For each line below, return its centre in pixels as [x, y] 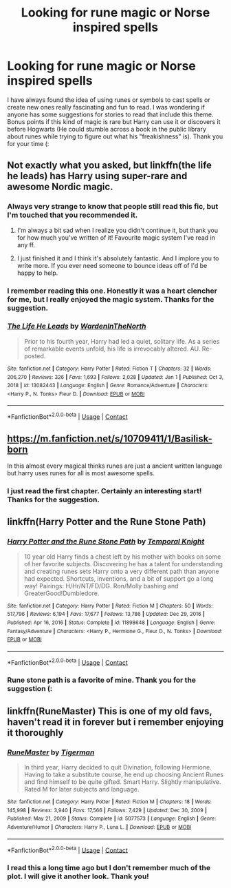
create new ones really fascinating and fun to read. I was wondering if [106, 107]
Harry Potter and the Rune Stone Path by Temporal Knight [106, 541]
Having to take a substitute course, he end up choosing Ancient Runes [124, 775]
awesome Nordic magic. [60, 187]
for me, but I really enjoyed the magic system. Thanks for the [111, 299]
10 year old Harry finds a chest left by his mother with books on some [122, 557]
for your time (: [28, 143]
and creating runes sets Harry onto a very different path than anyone [121, 571]
